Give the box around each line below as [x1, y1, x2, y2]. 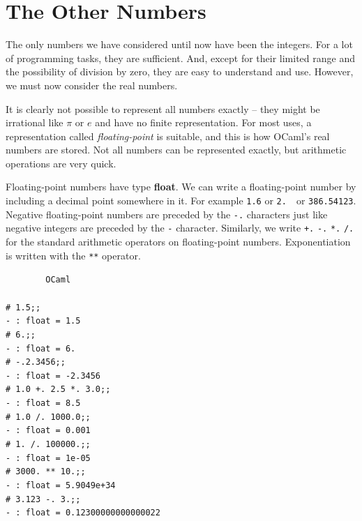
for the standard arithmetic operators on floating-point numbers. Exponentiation [6, 234, 351, 249]
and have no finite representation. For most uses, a [95, 115, 312, 130]
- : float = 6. [6, 343, 76, 354]
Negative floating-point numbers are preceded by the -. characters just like [6, 206, 328, 221]
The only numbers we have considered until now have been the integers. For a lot [6, 37, 353, 52]
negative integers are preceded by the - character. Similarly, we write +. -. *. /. [6, 220, 354, 235]
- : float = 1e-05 [6, 453, 91, 463]
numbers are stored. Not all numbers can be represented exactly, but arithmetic [6, 142, 347, 157]
